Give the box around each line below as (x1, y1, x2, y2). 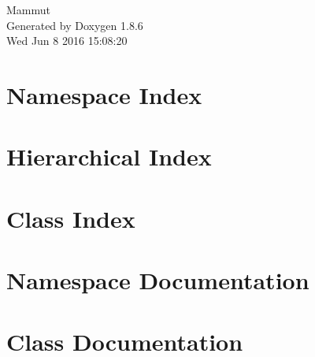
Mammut (6, 2, 50, 17)
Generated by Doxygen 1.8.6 (6, 17, 143, 33)
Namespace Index (6, 78, 202, 110)
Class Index (6, 202, 135, 234)
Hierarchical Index (6, 140, 212, 173)
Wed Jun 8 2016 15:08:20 (6, 32, 128, 49)
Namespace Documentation (6, 264, 309, 296)
